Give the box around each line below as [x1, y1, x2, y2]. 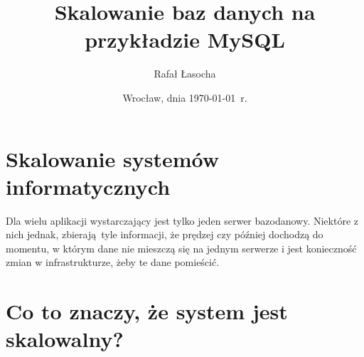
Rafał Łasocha [154, 66, 216, 81]
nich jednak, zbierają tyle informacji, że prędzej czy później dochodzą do [6, 227, 323, 242]
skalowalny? [6, 324, 124, 353]
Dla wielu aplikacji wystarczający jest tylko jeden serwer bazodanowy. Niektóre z [6, 213, 359, 228]
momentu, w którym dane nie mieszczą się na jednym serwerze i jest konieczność [6, 240, 357, 255]
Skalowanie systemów [6, 144, 219, 173]
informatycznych [6, 171, 171, 201]
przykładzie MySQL [85, 25, 285, 54]
